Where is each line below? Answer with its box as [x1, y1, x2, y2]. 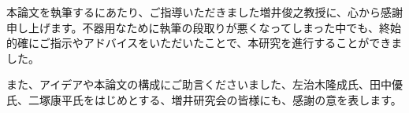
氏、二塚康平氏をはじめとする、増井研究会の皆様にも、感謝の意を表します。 [6, 91, 402, 108]
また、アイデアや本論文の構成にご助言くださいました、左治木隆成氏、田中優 [6, 76, 403, 93]
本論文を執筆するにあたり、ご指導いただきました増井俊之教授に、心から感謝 [6, 4, 403, 20]
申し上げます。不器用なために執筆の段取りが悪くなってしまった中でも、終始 [6, 19, 401, 35]
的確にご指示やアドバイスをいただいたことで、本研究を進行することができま [6, 35, 403, 51]
